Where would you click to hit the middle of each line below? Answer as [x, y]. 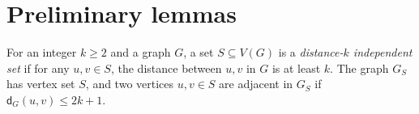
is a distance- [311, 52]
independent [383, 52]
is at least [296, 68]
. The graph [359, 68]
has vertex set [41, 84]
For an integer [42, 52]
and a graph [141, 52]
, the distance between [166, 68]
